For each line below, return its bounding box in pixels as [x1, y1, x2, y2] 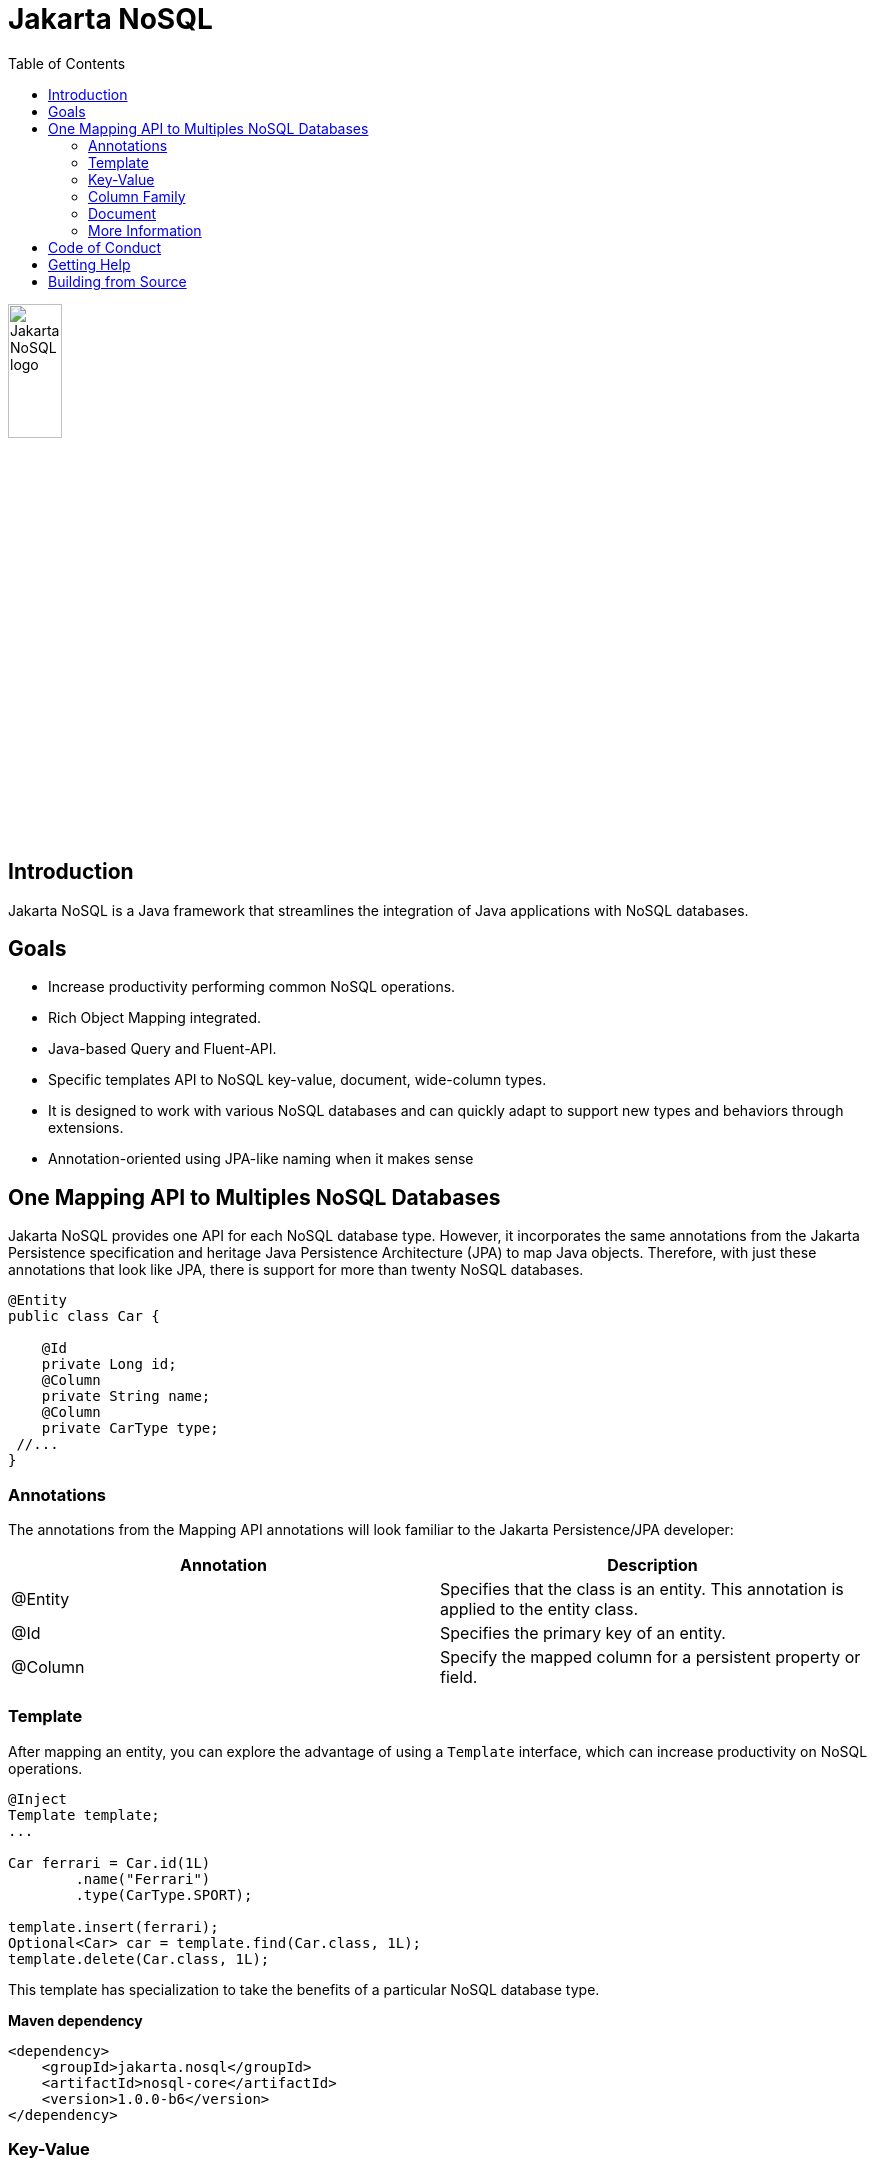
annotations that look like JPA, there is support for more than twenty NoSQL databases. [8, 1261, 584, 1279]
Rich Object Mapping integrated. [48, 1009, 261, 1027]
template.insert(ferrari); [8, 1918, 219, 1935]
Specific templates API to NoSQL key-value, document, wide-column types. [48, 1071, 547, 1089]
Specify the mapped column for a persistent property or [440, 1647, 861, 1668]
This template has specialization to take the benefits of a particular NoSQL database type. [8, 1980, 600, 1998]
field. [440, 1667, 478, 1688]
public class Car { [8, 1308, 160, 1325]
